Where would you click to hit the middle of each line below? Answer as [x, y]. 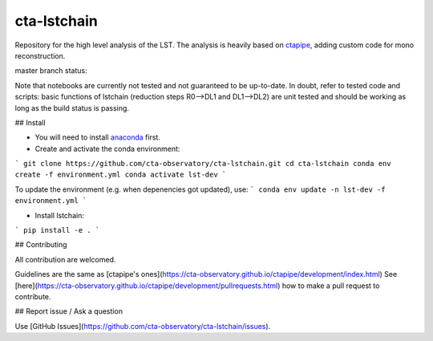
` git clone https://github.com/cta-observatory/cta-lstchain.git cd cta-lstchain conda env [203, 164]
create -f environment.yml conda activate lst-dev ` [121, 175]
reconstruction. [40, 55]
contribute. [33, 296]
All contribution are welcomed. [65, 259]
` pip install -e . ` [57, 230]
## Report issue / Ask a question [69, 311]
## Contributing [41, 245]
